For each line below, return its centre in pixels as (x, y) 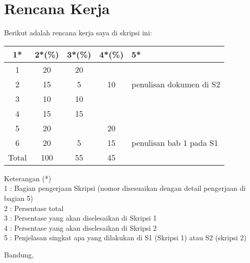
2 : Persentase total (34, 208)
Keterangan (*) (28, 178)
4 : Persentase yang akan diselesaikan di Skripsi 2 (80, 227)
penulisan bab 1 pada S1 (175, 142)
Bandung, (19, 254)
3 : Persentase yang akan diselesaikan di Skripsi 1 (80, 218)
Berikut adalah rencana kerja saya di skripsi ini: (78, 33)
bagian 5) (19, 198)
